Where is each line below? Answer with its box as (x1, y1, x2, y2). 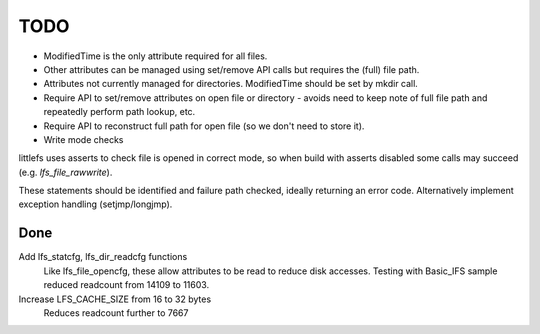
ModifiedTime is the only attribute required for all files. (43, 50, 268, 62)
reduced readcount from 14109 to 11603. (43, 279, 210, 291)
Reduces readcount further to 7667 (43, 306, 189, 319)
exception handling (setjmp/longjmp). (18, 198, 173, 210)
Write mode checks (43, 133, 124, 145)
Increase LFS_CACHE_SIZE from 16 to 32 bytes (18, 293, 212, 305)
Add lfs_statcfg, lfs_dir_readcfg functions (18, 251, 188, 263)
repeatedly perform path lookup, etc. (43, 106, 196, 118)
